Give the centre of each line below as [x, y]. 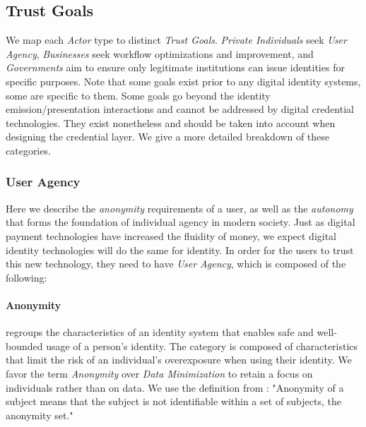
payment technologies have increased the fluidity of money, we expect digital [171, 235]
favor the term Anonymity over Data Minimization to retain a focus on [159, 373]
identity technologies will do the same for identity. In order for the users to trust [180, 249]
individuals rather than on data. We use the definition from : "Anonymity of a [175, 387]
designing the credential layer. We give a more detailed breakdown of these [168, 137]
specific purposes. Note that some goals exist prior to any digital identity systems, [183, 81]
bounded [24, 345]
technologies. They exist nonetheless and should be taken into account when [171, 122]
